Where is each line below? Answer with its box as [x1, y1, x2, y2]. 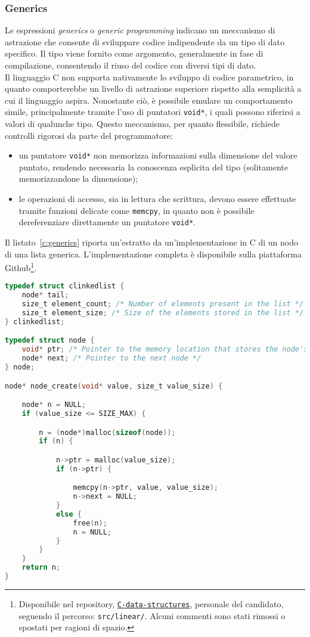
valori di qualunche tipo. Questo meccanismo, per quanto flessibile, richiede [5, 117, 280, 130]
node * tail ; [21, 291, 69, 300]
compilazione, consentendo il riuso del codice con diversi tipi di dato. [5, 59, 256, 71]
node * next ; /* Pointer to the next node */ [21, 354, 201, 363]
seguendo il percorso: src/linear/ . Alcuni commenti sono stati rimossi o [18, 609, 286, 622]
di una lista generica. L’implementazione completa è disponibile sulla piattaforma [5, 247, 302, 260]
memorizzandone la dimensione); [18, 172, 138, 185]
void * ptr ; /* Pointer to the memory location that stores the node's [21, 345, 308, 354]
